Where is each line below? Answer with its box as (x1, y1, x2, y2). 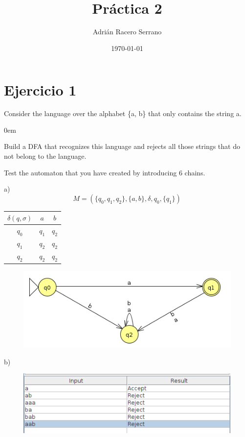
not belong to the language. (4, 151, 87, 161)
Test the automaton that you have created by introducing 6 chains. (4, 167, 205, 177)
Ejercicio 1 (4, 80, 77, 100)
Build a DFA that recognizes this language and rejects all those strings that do (4, 141, 240, 151)
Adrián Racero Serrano (92, 26, 162, 37)
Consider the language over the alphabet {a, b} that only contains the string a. (4, 108, 242, 119)
